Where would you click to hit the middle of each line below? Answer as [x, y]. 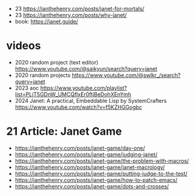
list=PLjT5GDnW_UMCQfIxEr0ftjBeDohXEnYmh [73, 94]
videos [23, 46]
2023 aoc [27, 88]
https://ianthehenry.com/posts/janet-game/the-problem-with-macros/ [102, 161]
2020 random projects [43, 75]
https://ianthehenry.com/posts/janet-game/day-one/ [80, 148]
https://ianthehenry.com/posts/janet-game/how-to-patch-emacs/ [96, 180]
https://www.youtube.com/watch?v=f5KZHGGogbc [79, 107]
